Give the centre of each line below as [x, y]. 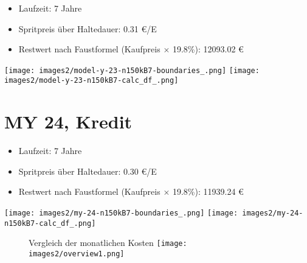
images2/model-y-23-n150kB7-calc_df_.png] [91, 81]
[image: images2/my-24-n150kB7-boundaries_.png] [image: [121, 213]
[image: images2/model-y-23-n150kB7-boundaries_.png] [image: [132, 70]
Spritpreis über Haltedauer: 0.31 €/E [88, 28]
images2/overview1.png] [77, 254]
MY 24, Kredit [68, 121]
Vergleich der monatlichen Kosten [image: [108, 243]
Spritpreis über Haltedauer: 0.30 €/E [88, 171]
